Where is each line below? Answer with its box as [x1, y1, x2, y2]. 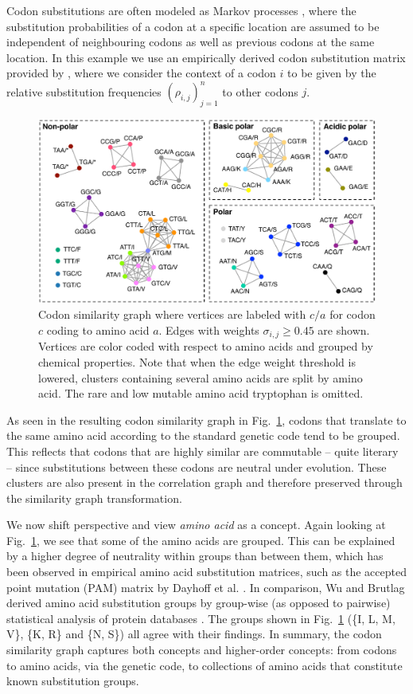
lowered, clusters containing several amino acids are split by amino [38, 369, 363, 386]
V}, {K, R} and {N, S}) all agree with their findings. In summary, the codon [6, 625, 382, 642]
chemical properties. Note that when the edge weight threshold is [38, 353, 356, 370]
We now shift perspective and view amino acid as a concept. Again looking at [6, 516, 386, 533]
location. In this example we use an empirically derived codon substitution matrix [6, 49, 406, 65]
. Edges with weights [158, 321, 259, 338]
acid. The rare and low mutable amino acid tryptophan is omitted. [38, 385, 364, 402]
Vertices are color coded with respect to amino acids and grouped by [38, 338, 373, 355]
